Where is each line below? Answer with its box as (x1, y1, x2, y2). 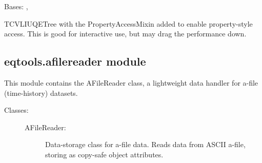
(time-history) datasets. (4, 87, 78, 98)
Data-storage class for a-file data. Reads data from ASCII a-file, (45, 139, 246, 150)
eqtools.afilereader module (4, 53, 146, 69)
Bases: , (4, 1, 28, 11)
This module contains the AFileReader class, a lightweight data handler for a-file (4, 77, 258, 88)
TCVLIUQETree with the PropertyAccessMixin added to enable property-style (4, 18, 253, 29)
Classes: (4, 105, 29, 115)
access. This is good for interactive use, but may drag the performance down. (4, 28, 247, 39)
